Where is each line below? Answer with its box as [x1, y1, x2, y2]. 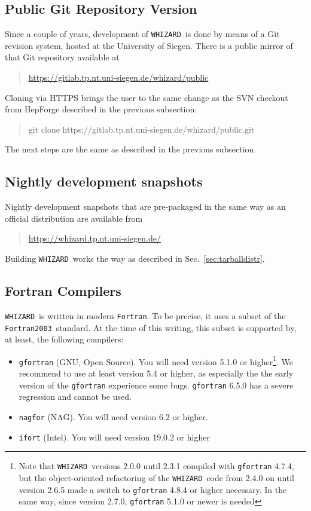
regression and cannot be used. [19, 390, 132, 403]
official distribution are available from [5, 212, 143, 224]
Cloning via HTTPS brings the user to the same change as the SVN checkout [5, 91, 288, 103]
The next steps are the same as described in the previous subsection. [5, 143, 257, 155]
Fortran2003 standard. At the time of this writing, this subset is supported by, [5, 321, 297, 333]
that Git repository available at [5, 51, 120, 63]
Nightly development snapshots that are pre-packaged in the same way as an [5, 200, 286, 213]
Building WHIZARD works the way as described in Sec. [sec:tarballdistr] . [5, 252, 265, 264]
